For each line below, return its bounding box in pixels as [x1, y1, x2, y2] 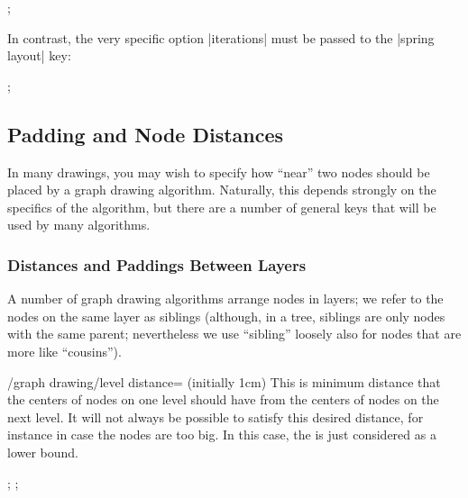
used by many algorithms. [7, 215, 151, 234]
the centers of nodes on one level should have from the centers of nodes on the [7, 390, 439, 409]
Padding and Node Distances [7, 120, 284, 148]
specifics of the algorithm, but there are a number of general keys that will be [7, 197, 436, 216]
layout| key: [7, 46, 71, 65]
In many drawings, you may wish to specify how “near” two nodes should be [7, 162, 430, 181]
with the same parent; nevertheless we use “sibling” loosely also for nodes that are [7, 324, 462, 343]
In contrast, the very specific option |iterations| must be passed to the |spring [7, 28, 435, 47]
